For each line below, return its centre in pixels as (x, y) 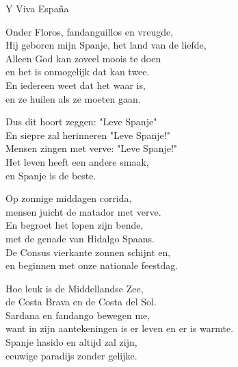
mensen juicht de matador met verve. (83, 211)
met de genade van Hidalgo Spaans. (80, 238)
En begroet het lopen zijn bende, (75, 225)
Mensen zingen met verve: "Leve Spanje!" (92, 148)
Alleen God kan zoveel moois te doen (83, 58)
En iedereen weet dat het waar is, (76, 85)
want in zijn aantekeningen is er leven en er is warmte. (120, 328)
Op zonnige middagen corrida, (69, 198)
